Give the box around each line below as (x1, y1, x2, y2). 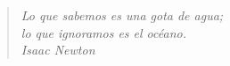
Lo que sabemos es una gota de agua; (21, 6, 224, 24)
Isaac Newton (21, 40, 95, 59)
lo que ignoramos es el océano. (21, 23, 186, 41)
